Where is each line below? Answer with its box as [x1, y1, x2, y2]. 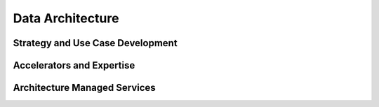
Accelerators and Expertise [13, 59, 135, 71]
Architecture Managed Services [13, 82, 156, 94]
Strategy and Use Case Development [13, 37, 178, 49]
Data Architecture [13, 10, 119, 26]
